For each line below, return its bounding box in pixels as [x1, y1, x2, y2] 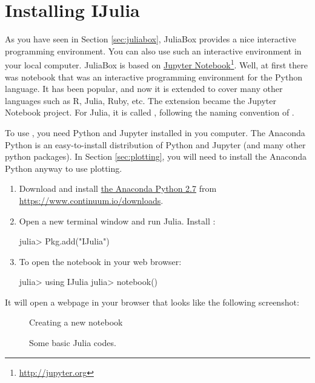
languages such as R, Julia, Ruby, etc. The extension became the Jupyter [5, 94, 276, 106]
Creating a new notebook [29, 316, 123, 329]
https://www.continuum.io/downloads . [19, 194, 164, 206]
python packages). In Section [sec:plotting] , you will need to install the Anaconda [5, 150, 307, 163]
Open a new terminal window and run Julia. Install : [19, 214, 216, 227]
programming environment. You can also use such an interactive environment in [5, 44, 302, 57]
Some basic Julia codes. [29, 336, 116, 349]
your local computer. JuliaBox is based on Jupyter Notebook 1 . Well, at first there [5, 57, 308, 71]
